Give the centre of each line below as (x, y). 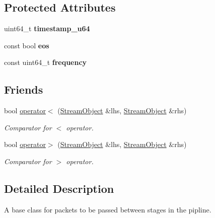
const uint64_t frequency (46, 62)
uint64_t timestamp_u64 (47, 28)
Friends (24, 89)
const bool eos (27, 45)
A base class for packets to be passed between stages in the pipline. (108, 209)
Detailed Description (59, 188)
